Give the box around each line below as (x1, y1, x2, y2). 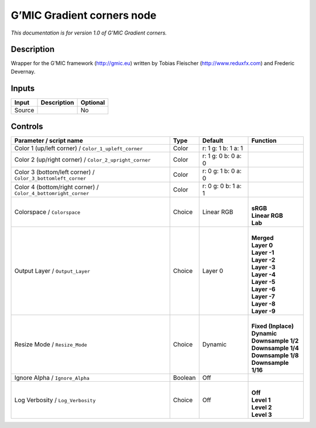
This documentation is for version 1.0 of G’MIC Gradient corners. (11, 29, 167, 36)
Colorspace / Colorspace (14, 208, 81, 216)
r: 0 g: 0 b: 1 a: (202, 182, 242, 190)
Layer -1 (251, 249, 274, 257)
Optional (80, 98, 105, 107)
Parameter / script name (14, 136, 83, 145)
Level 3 (251, 410, 272, 419)
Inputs (11, 83, 35, 93)
